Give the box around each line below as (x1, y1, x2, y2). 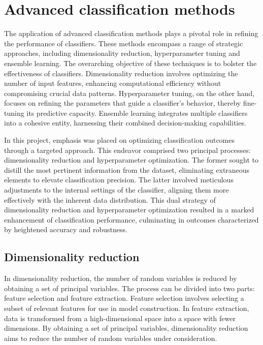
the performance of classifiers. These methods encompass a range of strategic (4, 38, 243, 48)
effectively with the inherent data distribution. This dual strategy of (4, 194, 216, 205)
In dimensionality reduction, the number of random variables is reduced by (4, 273, 237, 284)
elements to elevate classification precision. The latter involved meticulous (4, 174, 234, 185)
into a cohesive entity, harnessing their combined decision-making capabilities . (4, 117, 246, 128)
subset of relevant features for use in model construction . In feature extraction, (4, 302, 249, 313)
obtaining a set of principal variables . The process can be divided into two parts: (4, 283, 255, 293)
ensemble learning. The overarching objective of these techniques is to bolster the (4, 57, 257, 68)
